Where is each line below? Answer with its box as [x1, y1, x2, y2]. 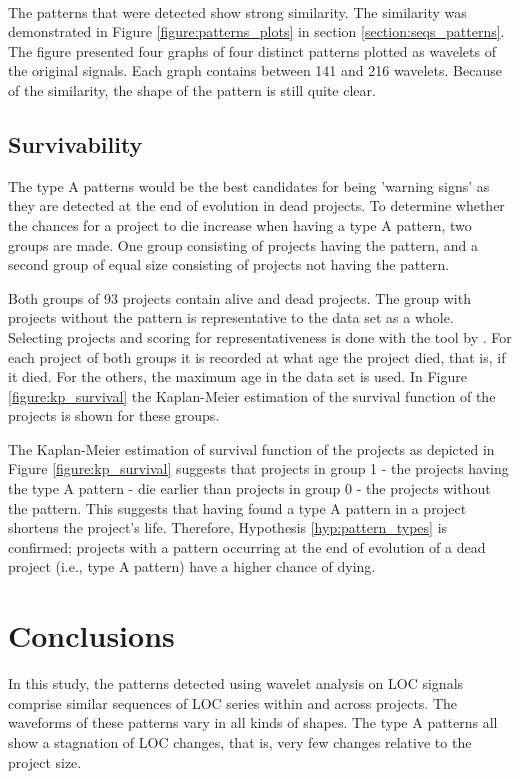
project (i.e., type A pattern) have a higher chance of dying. [8, 556, 376, 577]
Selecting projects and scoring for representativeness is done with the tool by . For [8, 326, 512, 347]
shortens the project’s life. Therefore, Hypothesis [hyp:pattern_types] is [8, 517, 448, 538]
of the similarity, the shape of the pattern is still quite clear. [8, 79, 376, 100]
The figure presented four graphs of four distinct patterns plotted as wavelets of [8, 40, 496, 61]
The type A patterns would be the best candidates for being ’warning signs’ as [8, 175, 490, 196]
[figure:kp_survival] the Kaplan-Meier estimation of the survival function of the [8, 385, 496, 406]
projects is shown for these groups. [8, 405, 220, 426]
